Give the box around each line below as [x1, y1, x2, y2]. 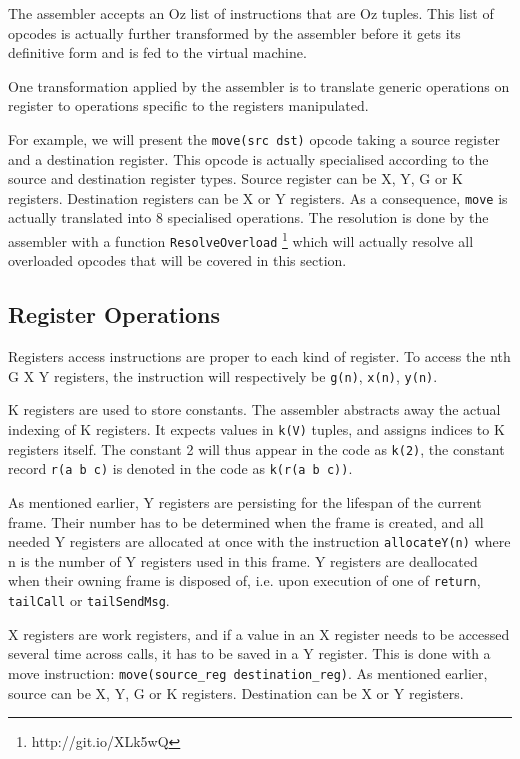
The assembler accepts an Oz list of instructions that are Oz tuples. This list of [8, 3, 494, 23]
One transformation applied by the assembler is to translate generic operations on [8, 75, 510, 96]
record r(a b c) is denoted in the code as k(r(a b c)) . [8, 458, 353, 479]
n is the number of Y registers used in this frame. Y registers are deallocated [8, 550, 478, 571]
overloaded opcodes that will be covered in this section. [8, 250, 347, 271]
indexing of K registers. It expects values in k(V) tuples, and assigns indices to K [8, 419, 505, 440]
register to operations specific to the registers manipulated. [8, 95, 369, 116]
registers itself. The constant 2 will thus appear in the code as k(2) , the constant [8, 438, 505, 459]
